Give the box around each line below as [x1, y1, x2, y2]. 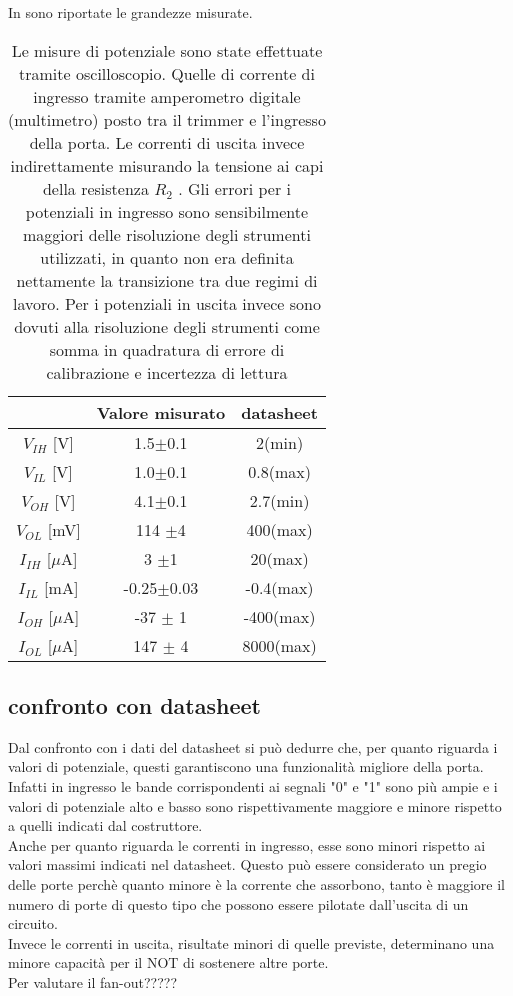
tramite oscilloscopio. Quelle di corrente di [19, 61, 315, 85]
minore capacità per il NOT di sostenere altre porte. [8, 952, 329, 973]
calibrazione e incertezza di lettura [46, 360, 288, 384]
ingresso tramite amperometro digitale [33, 84, 301, 108]
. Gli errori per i [178, 176, 292, 200]
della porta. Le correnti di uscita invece [29, 130, 305, 154]
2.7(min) [249, 488, 310, 512]
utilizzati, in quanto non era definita [40, 245, 294, 269]
